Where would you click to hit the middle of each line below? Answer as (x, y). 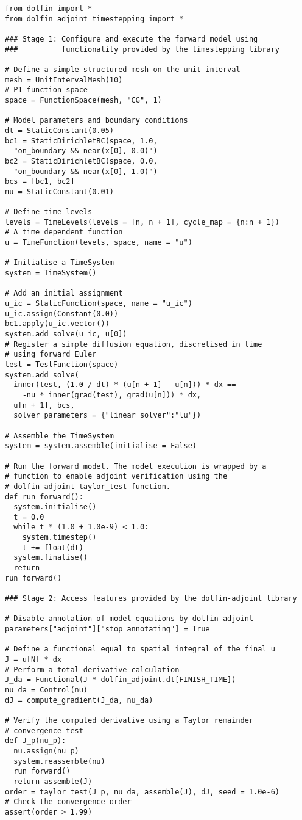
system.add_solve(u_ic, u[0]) (66, 334)
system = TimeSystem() (51, 273)
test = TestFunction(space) (62, 364)
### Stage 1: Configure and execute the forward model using (132, 39)
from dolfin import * (49, 9)
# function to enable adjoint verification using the (116, 477)
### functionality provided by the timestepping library (142, 49)
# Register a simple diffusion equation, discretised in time (134, 344)
